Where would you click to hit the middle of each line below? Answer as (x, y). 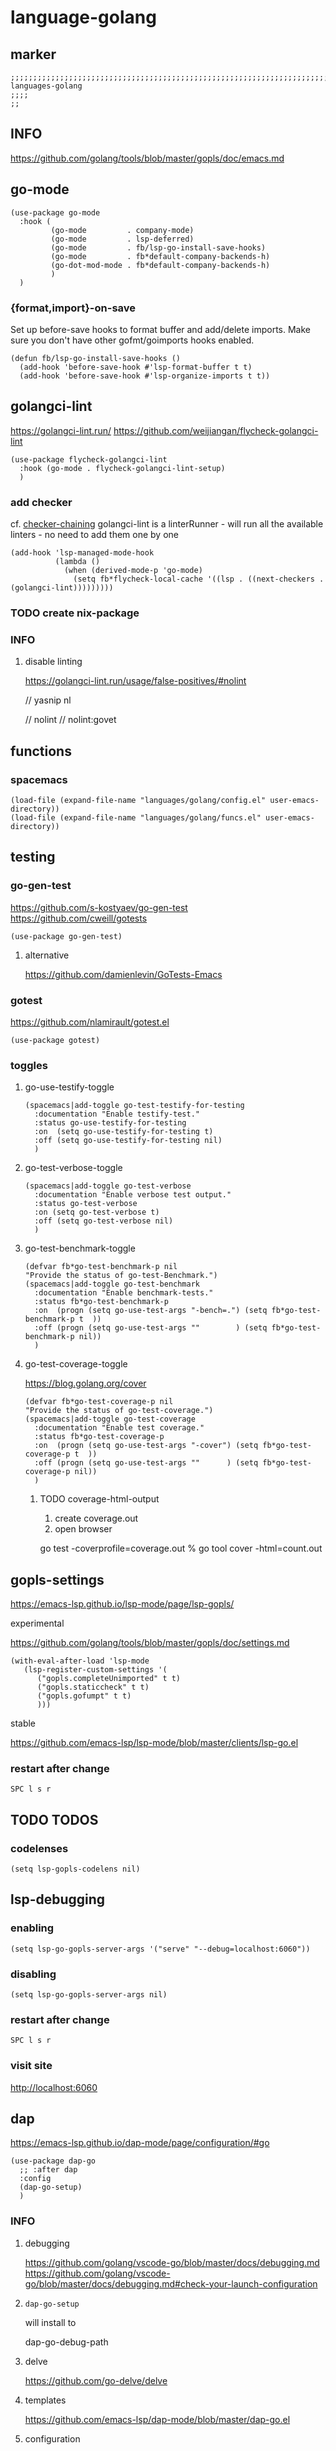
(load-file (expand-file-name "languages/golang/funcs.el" (136, 817)
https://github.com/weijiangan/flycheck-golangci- (216, 430)
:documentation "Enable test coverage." (119, 1428)
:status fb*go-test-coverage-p (99, 1437)
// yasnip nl (48, 700)
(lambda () (77, 562)
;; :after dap (48, 2170)
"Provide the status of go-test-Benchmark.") (121, 1276)
